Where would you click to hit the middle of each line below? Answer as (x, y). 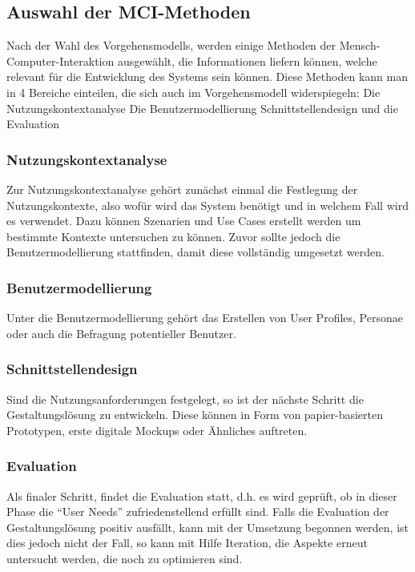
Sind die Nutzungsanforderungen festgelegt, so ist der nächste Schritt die (185, 399)
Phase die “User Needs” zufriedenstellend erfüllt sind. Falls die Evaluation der (198, 512)
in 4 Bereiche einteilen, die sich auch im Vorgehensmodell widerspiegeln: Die (193, 92)
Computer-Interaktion (60, 60)
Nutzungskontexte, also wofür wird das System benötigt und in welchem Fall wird (207, 205)
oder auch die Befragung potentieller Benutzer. (121, 333)
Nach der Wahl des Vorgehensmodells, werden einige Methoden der (171, 45)
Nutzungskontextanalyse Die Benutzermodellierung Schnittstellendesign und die (202, 108)
